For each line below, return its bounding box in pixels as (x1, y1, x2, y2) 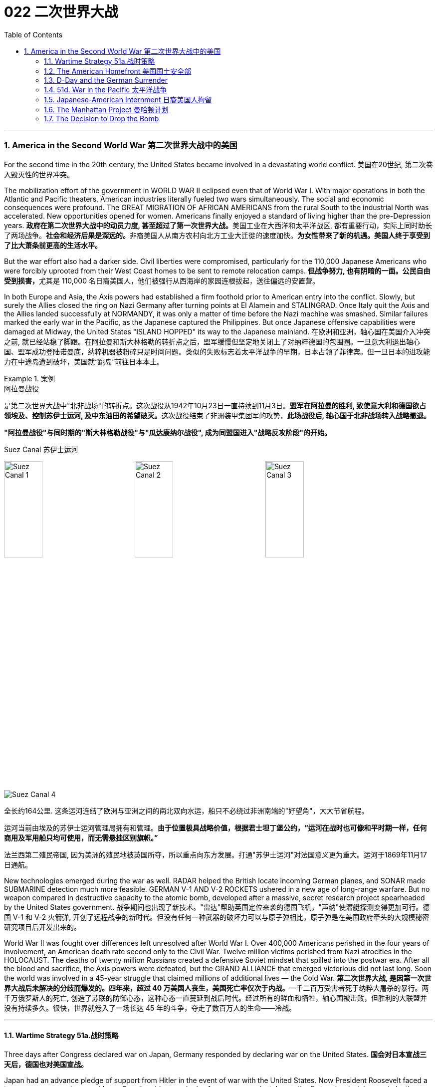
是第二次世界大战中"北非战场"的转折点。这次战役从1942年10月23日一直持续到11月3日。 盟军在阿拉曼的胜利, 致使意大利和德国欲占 (4, 401, 427, 410)
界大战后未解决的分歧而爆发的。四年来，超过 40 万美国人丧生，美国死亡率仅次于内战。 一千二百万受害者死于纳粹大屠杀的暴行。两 (4, 984, 429, 993)
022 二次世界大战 (4, 3, 118, 20)
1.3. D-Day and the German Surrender (44, 75, 168, 84)
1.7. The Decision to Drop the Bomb (44, 114, 159, 123)
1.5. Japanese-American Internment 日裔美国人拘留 (44, 95, 212, 104)
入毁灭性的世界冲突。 (4, 170, 74, 179)
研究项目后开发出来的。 (4, 923, 81, 932)
